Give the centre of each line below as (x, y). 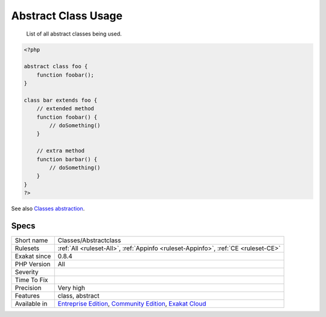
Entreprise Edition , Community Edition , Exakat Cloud (132, 304)
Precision (28, 288)
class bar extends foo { (61, 100)
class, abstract (78, 296)
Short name (31, 240)
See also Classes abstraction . (48, 209)
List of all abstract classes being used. (74, 34)
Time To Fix (31, 280)
